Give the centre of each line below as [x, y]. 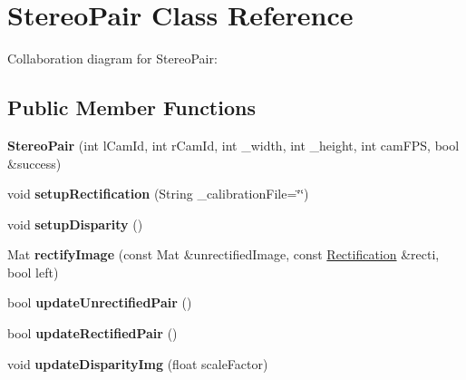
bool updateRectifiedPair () [92, 333]
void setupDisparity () [75, 224]
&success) [34, 163]
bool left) [33, 272]
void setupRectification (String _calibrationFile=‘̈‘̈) [158, 194]
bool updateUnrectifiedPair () [100, 302]
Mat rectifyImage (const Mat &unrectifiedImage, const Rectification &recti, [223, 254]
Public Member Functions [131, 107]
